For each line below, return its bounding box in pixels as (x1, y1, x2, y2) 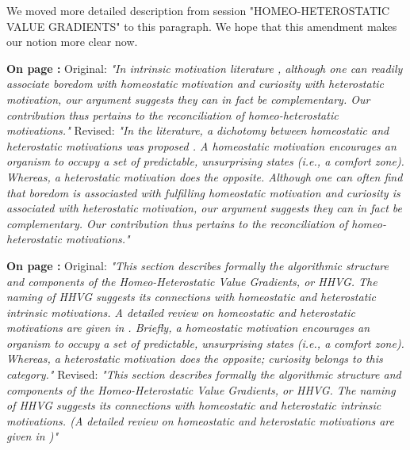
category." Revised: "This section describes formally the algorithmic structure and (6, 366, 401, 383)
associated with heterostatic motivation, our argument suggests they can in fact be (6, 200, 402, 216)
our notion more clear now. (6, 33, 138, 50)
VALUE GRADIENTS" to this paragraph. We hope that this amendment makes (6, 17, 397, 34)
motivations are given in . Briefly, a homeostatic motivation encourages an (6, 319, 370, 336)
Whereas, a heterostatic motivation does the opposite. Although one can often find (6, 168, 403, 185)
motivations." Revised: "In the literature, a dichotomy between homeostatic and (6, 122, 389, 139)
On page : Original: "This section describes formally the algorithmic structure (6, 257, 389, 273)
